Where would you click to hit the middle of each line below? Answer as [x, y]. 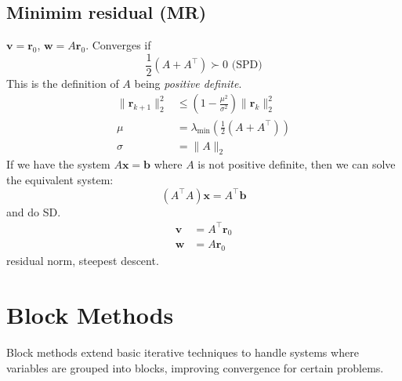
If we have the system [58, 164]
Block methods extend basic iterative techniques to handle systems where [183, 352]
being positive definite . [188, 83]
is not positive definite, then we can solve [297, 164]
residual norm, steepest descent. [83, 261]
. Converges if [118, 45]
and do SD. [34, 211]
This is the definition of [63, 83]
